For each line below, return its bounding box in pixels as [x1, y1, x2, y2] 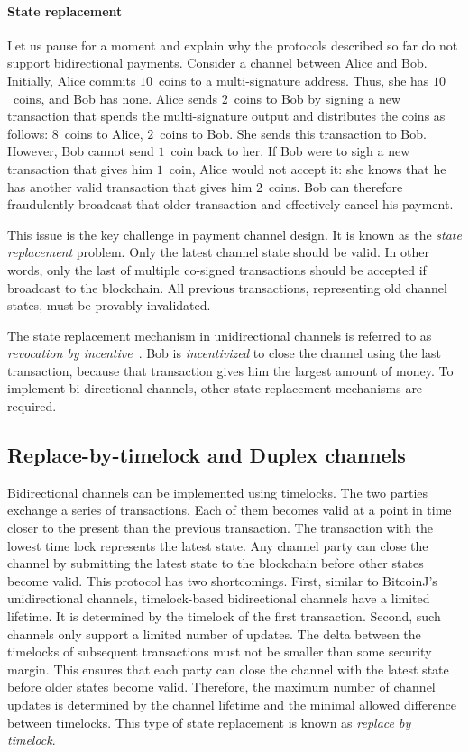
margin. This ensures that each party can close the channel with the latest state [7, 659, 449, 678]
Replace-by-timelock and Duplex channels [7, 441, 406, 469]
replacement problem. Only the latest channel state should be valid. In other [7, 243, 429, 261]
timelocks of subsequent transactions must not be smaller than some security [7, 642, 432, 661]
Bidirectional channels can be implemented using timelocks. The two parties [7, 482, 428, 501]
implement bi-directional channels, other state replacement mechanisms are [7, 379, 423, 398]
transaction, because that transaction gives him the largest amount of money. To [7, 361, 454, 380]
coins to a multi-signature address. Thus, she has [159, 70, 429, 89]
